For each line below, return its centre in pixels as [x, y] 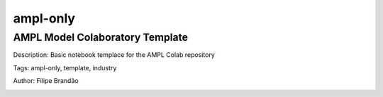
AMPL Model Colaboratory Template [100, 37]
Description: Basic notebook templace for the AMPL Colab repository [114, 55]
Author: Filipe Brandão [46, 81]
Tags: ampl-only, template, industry [65, 67]
